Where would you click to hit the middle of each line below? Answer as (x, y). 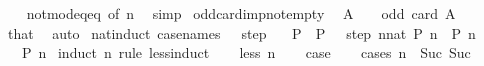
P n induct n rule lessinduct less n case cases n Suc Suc (246, 52)
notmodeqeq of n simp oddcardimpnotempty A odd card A (241, 13)
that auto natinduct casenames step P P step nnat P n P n (241, 32)
